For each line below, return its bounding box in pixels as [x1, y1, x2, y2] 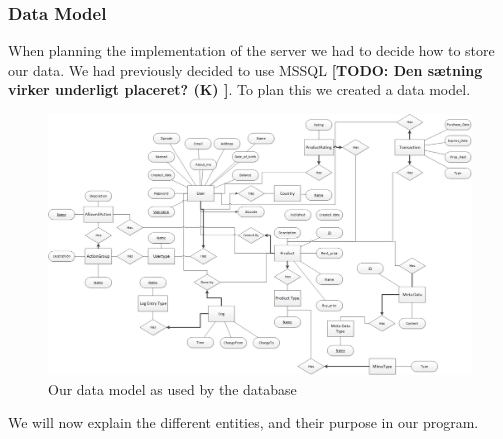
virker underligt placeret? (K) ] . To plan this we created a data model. [8, 79, 471, 100]
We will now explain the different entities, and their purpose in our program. [8, 412, 479, 433]
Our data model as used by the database [48, 378, 297, 399]
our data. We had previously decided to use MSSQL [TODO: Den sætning [8, 59, 483, 80]
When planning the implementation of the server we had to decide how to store [8, 40, 495, 61]
